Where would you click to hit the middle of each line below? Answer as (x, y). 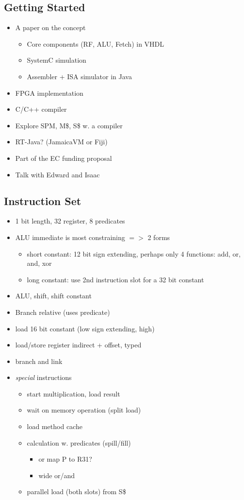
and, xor (39, 263)
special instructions (43, 377)
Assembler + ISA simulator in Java (79, 76)
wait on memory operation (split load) (84, 410)
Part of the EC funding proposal (64, 158)
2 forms (159, 237)
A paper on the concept (50, 27)
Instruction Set (43, 200)
